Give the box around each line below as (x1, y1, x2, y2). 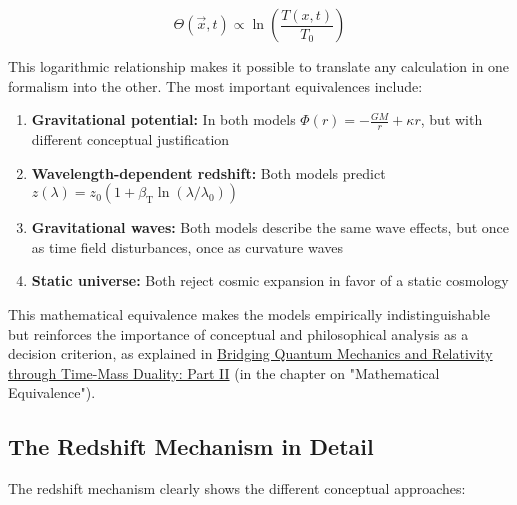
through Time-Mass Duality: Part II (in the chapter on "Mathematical (8, 362, 440, 383)
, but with (420, 109, 483, 130)
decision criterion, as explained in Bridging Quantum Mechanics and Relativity (8, 343, 493, 364)
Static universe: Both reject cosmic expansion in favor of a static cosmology (31, 270, 509, 291)
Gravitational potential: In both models (31, 109, 296, 130)
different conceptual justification (31, 129, 230, 150)
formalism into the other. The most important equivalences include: (8, 75, 423, 96)
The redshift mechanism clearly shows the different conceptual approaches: (8, 478, 466, 499)
